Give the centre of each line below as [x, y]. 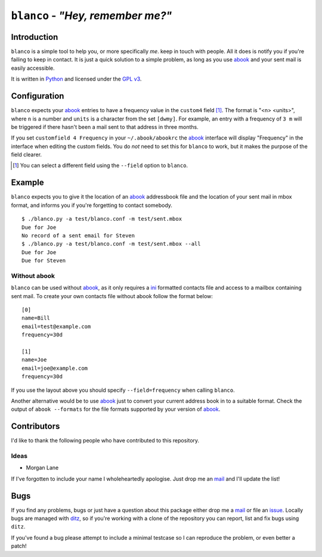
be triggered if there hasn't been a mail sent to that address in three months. [105, 127]
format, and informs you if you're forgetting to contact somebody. [92, 205]
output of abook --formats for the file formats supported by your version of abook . [116, 409]
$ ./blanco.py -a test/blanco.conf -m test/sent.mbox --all [111, 244]
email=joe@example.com [55, 368]
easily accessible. [33, 68]
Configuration [38, 96]
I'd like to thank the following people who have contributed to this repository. [105, 441]
